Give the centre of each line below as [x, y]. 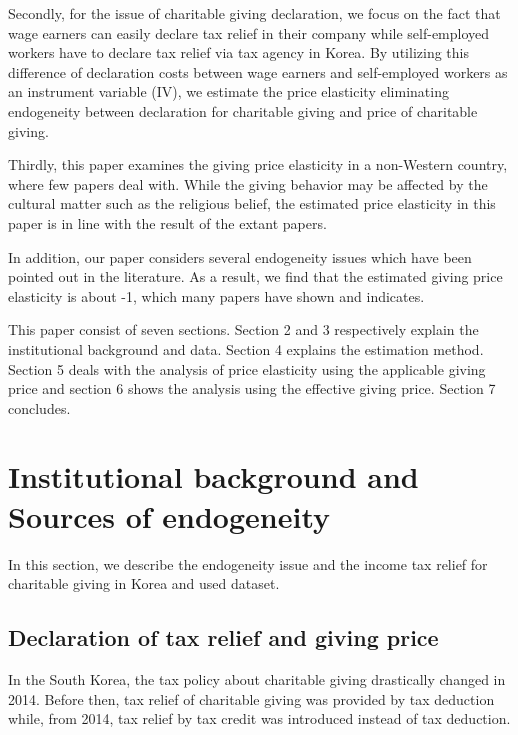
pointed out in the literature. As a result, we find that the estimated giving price [255, 276]
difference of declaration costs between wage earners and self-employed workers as [258, 71]
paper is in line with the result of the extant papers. [167, 222]
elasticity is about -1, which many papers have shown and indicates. [216, 295]
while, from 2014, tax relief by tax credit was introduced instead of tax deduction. [259, 718]
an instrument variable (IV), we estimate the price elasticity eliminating [228, 91]
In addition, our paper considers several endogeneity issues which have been [240, 256]
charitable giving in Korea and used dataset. [144, 583]
